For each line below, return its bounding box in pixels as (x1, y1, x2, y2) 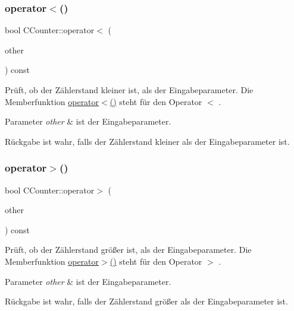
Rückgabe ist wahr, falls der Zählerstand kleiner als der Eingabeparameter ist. (5, 135, 290, 147)
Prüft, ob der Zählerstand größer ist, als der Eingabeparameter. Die (5, 243, 252, 256)
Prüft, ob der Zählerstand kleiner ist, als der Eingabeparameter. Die (5, 84, 254, 96)
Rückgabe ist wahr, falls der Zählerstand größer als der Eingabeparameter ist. (5, 295, 288, 307)
